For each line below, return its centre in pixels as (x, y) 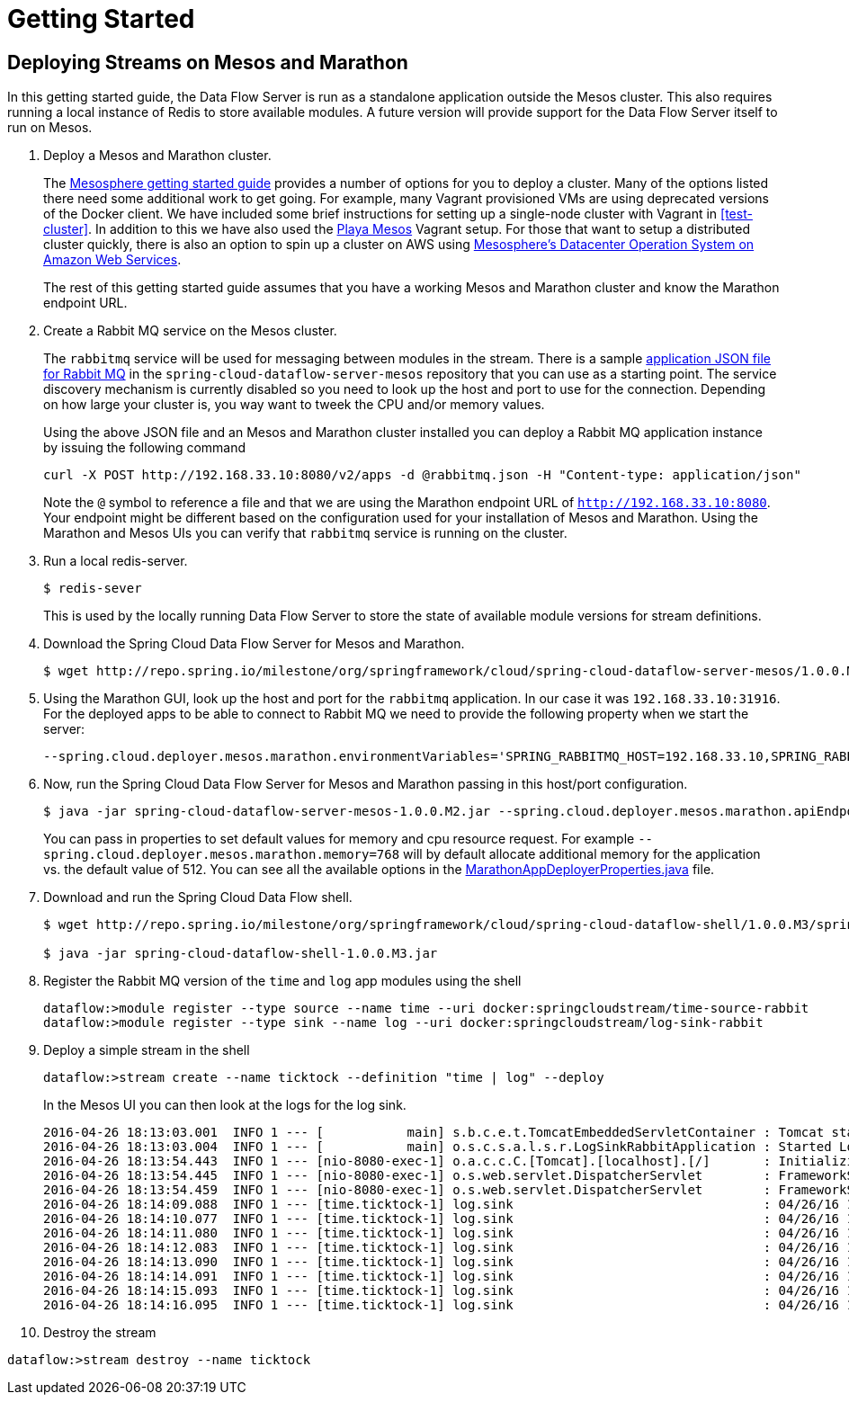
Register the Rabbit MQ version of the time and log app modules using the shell (282, 981)
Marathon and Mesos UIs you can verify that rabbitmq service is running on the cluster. (305, 533)
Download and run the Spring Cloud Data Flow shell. (198, 897)
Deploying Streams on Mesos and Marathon (208, 62)
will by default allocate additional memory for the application (582, 854)
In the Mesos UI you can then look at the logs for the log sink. (225, 1105)
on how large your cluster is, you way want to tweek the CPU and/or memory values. (294, 405)
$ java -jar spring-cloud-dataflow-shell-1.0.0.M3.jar (241, 954)
